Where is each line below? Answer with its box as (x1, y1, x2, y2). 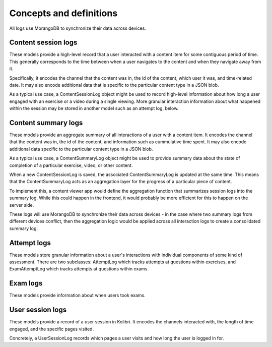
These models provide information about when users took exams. (9, 293, 146, 299)
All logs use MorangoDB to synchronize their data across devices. (9, 25, 146, 31)
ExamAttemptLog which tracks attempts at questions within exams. (9, 266, 149, 272)
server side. (9, 202, 34, 208)
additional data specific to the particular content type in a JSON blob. (9, 146, 153, 152)
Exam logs (9, 279, 43, 287)
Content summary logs (9, 119, 83, 127)
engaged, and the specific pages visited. (9, 326, 94, 332)
